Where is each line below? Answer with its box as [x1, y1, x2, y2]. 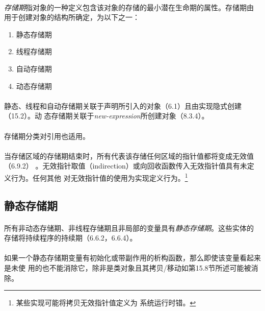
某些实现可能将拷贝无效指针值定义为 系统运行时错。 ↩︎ [16, 297, 196, 308]
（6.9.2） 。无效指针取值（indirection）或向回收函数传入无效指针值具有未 [4, 160, 247, 171]
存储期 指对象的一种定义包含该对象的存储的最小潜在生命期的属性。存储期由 [4, 2, 254, 12]
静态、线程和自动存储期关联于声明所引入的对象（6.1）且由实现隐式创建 [4, 100, 242, 111]
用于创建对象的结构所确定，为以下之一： [4, 12, 140, 22]
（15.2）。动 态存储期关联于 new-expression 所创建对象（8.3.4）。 [4, 110, 209, 121]
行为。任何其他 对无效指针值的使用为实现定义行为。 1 [11, 171, 188, 183]
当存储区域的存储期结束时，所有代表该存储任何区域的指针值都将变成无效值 [4, 150, 254, 161]
